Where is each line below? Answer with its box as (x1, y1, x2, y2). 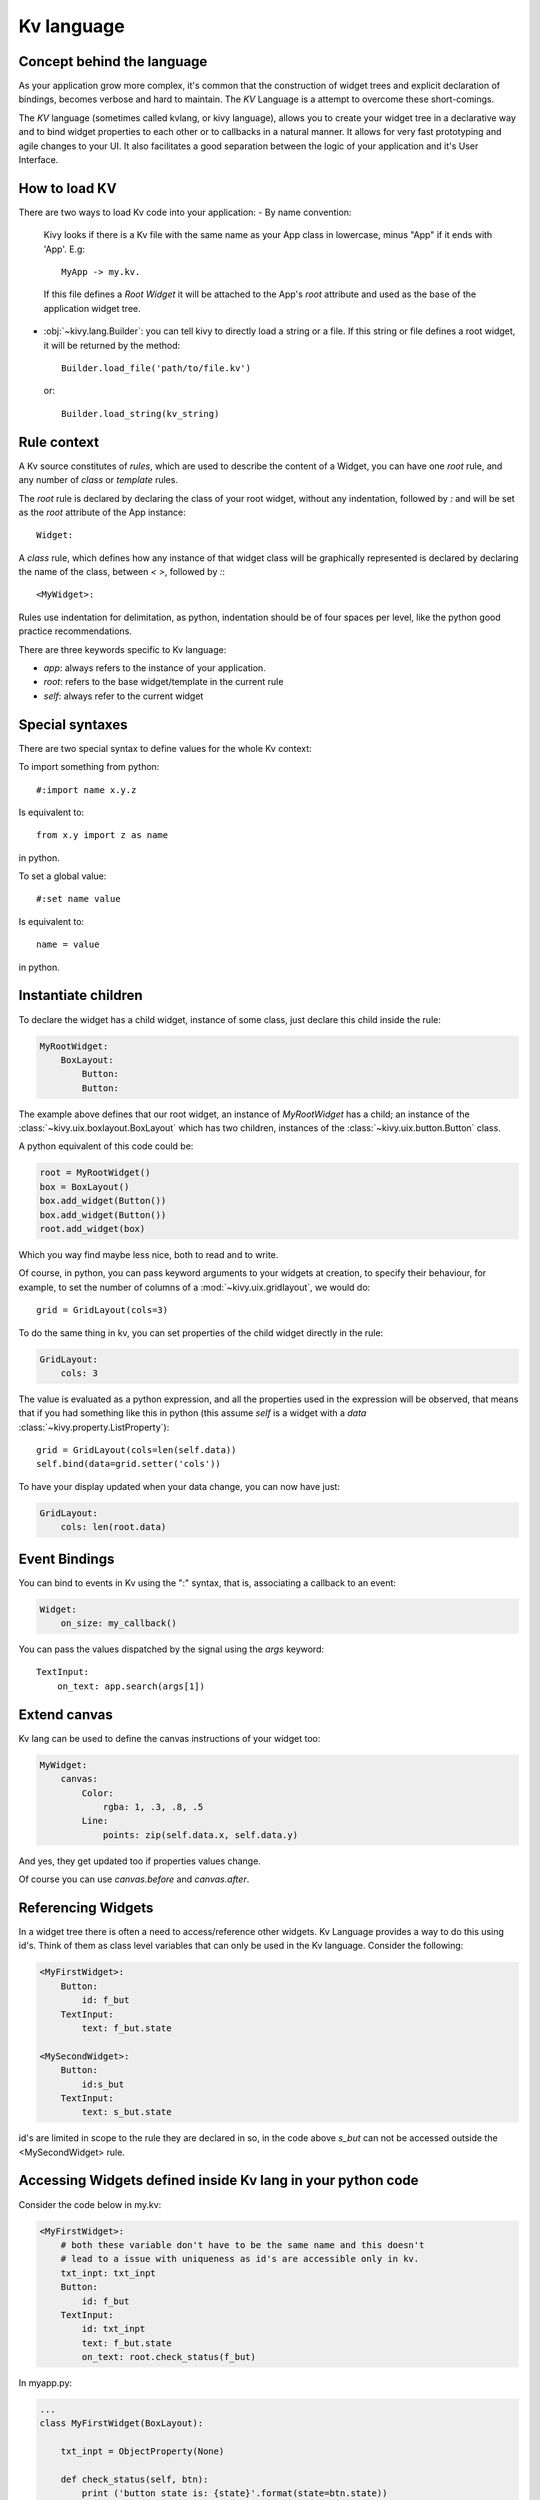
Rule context (18, 433, 100, 450)
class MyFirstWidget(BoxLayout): (39, 2418, 204, 2429)
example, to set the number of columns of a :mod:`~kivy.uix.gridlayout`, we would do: (18, 1281, 371, 1293)
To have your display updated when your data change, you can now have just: (18, 1480, 340, 1492)
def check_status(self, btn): (60, 2473, 209, 2485)
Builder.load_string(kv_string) (61, 408, 220, 419)
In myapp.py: (18, 2377, 73, 2389)
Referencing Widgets (18, 1899, 154, 1916)
